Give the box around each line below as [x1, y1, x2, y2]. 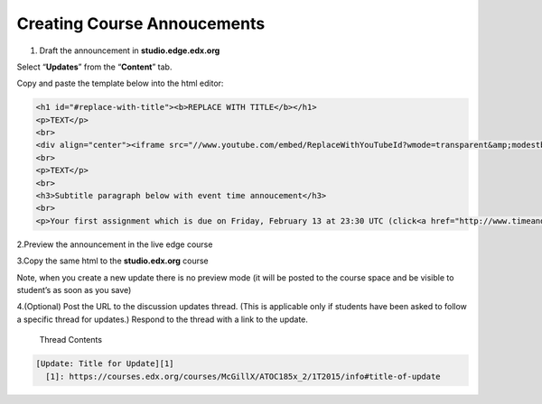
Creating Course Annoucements [16, 14, 266, 33]
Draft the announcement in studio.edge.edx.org [39, 45, 220, 56]
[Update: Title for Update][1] [35, 359, 175, 369]
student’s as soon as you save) [16, 284, 132, 295]
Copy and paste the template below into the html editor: [16, 78, 224, 89]
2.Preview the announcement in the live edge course [16, 239, 213, 250]
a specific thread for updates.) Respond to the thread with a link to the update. [16, 314, 309, 325]
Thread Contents [39, 335, 103, 345]
